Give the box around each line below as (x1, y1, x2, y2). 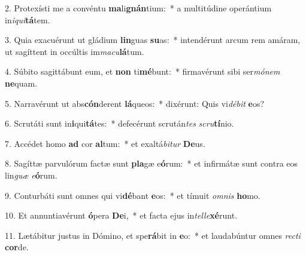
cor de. (5, 241, 29, 253)
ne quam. (5, 76, 38, 89)
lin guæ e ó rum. (5, 168, 57, 181)
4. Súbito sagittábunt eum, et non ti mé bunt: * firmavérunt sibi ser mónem (5, 65, 280, 78)
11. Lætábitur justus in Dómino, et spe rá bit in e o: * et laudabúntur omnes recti (5, 229, 301, 241)
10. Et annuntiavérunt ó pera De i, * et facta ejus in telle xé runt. (5, 209, 238, 222)
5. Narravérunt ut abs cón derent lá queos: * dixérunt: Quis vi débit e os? (5, 97, 265, 109)
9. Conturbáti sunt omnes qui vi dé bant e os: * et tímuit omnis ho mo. (5, 189, 260, 201)
